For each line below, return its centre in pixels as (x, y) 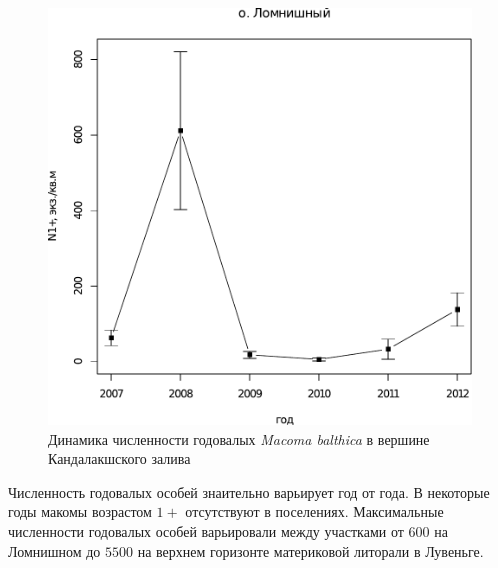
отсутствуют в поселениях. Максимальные (314, 511)
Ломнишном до (54, 550)
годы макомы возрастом (80, 511)
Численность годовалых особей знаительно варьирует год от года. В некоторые (249, 491)
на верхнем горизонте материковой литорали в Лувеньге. (310, 550)
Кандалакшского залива (119, 458)
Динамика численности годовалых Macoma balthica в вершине (239, 438)
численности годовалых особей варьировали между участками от (206, 531)
